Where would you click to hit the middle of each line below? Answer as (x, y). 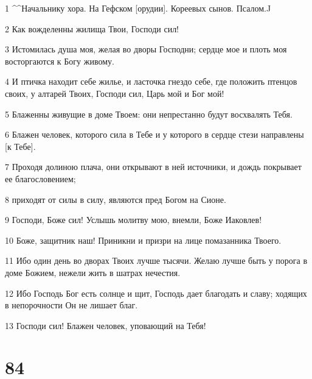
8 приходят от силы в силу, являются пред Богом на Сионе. (116, 199)
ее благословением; (40, 178)
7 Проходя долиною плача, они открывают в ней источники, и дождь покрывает (153, 167)
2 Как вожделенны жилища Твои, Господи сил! (92, 28)
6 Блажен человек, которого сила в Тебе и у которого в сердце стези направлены (154, 134)
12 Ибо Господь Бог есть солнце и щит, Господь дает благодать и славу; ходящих (156, 293)
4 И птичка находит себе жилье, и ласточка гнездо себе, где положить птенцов (151, 81)
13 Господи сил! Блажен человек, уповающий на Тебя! (106, 325)
